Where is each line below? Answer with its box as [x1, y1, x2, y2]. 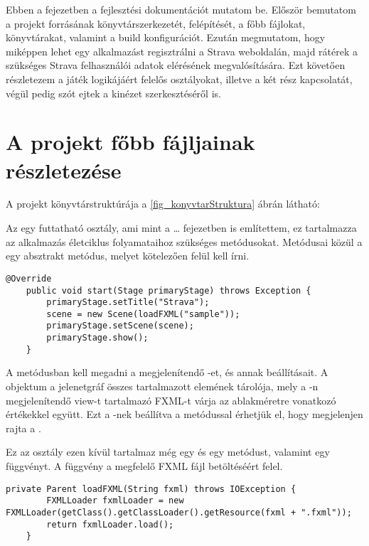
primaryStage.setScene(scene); [46, 321, 194, 331]
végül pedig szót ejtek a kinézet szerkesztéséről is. [6, 85, 221, 100]
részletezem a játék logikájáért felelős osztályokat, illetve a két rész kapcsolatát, [6, 71, 353, 86]
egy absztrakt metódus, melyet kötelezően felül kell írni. [6, 248, 250, 263]
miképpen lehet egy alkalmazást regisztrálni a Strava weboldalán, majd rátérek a [6, 43, 358, 58]
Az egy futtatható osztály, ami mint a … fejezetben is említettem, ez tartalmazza [6, 220, 357, 235]
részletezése [6, 155, 122, 184]
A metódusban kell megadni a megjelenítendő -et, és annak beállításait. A [6, 365, 328, 380]
